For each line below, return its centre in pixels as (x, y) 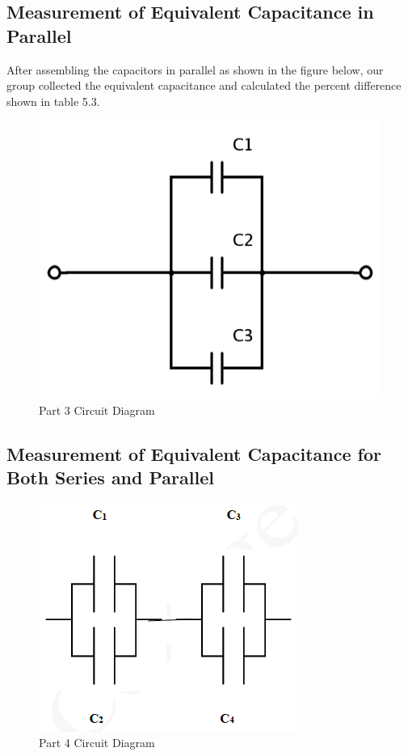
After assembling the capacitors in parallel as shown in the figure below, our (195, 69)
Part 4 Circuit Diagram (97, 743)
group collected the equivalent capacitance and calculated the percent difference (204, 85)
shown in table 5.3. (53, 101)
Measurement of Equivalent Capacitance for (194, 453)
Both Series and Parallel (110, 477)
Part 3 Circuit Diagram (97, 410)
